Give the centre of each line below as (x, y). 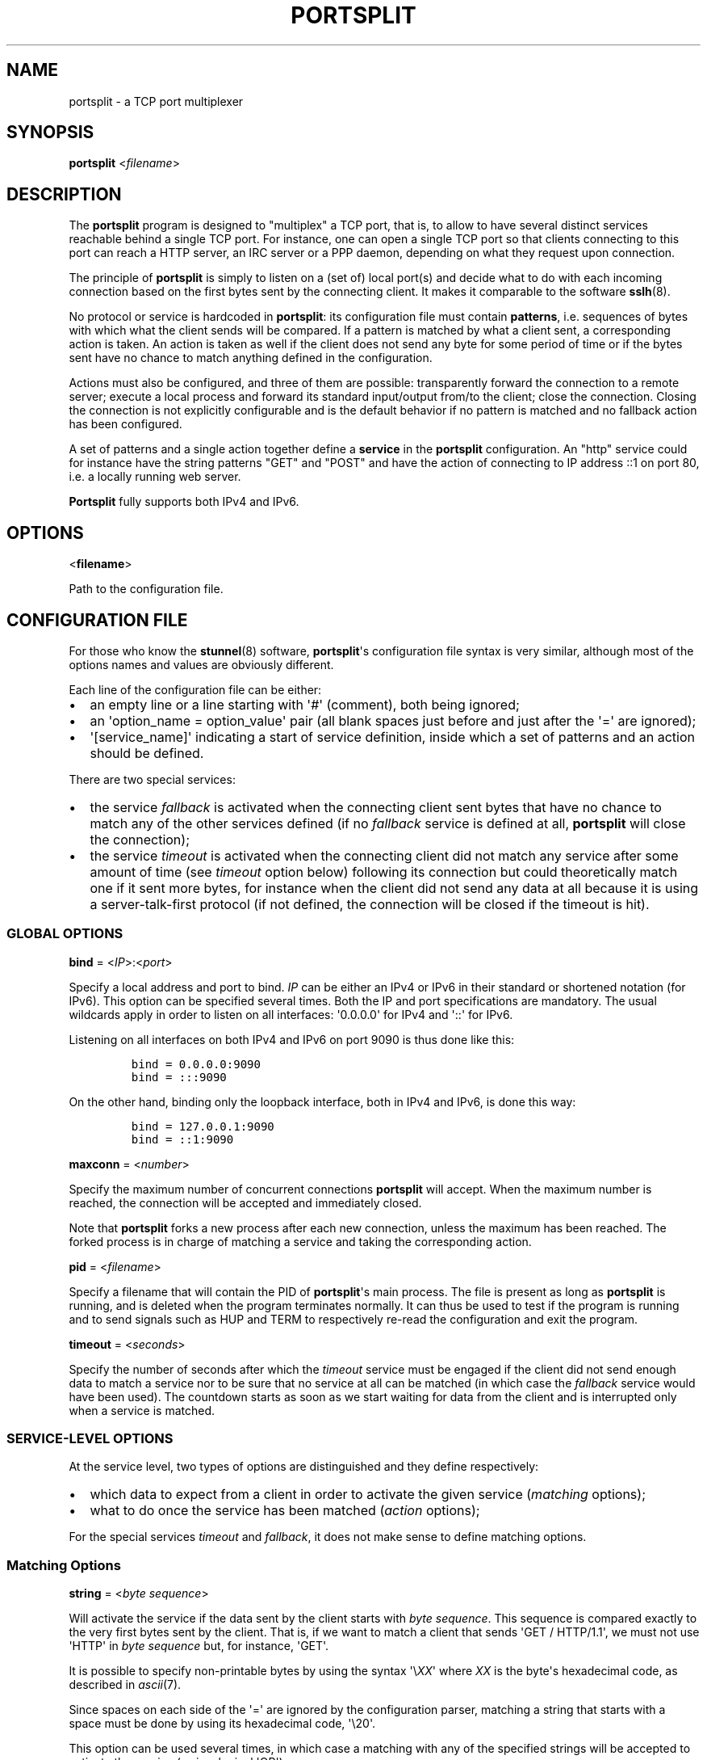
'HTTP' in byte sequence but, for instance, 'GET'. (199, 1646)
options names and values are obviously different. (201, 664)
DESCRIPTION (64, 194)
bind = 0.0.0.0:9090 (196, 1064)
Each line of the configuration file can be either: (195, 689)
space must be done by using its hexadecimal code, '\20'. (222, 1724)
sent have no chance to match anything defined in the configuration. (251, 358)
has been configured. (126, 424)
